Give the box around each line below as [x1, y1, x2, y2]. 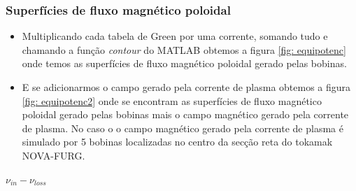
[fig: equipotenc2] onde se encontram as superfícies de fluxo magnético [22, 93, 322, 108]
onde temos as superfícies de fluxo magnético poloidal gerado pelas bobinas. [22, 56, 347, 71]
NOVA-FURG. [22, 148, 85, 162]
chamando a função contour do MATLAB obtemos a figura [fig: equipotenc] [22, 42, 346, 57]
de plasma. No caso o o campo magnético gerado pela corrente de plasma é [22, 120, 343, 135]
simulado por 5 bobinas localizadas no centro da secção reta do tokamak [22, 134, 333, 149]
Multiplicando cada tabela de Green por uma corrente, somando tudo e [22, 29, 328, 43]
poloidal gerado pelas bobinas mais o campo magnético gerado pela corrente [22, 107, 349, 122]
